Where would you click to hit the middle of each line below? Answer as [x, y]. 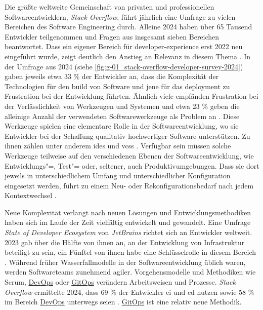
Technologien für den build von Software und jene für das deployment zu [117, 86]
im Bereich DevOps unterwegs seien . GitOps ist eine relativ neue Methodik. [123, 302]
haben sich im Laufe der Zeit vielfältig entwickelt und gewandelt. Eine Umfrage [128, 222]
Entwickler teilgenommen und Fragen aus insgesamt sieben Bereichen [112, 36]
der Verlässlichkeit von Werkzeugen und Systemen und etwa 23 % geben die [122, 106]
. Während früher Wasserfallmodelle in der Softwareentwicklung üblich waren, [125, 262]
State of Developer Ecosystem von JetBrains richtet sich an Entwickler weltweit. [128, 232]
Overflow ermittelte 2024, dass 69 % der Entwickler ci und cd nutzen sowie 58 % [129, 292]
